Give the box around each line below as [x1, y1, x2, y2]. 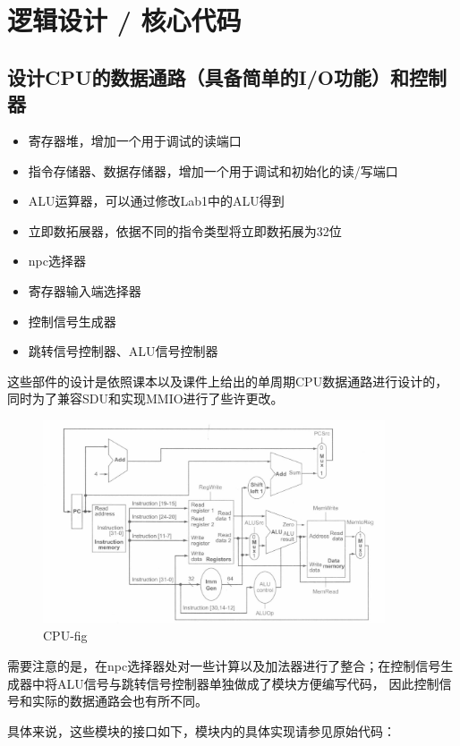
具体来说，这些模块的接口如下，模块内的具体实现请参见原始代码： [7, 721, 396, 740]
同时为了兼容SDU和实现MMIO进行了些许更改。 [7, 389, 284, 408]
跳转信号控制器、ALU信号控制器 [28, 342, 218, 360]
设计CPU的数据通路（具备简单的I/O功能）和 [7, 63, 409, 90]
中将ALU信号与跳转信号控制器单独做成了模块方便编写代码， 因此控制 [31, 674, 439, 692]
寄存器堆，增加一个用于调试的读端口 [28, 131, 242, 149]
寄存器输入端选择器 [28, 281, 141, 300]
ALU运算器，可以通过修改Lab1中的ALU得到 [28, 191, 285, 210]
